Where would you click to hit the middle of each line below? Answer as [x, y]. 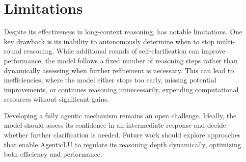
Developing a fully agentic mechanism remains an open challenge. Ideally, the [120, 115]
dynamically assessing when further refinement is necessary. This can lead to [119, 70]
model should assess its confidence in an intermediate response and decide [115, 125]
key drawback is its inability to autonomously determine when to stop [109, 41]
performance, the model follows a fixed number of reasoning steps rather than [121, 60]
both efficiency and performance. [53, 154]
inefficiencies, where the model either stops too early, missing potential [110, 80]
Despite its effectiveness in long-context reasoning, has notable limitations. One [123, 32]
